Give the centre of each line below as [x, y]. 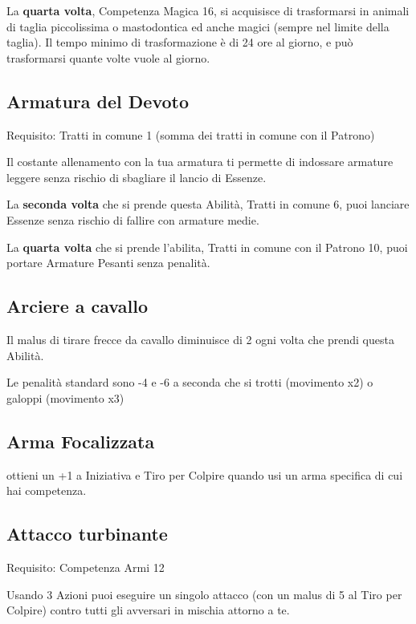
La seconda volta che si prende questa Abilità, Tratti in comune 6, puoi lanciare [208, 204]
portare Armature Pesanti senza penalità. [108, 263]
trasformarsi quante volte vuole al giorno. [108, 57]
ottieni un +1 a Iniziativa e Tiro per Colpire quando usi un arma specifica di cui [205, 474]
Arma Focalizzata [81, 441]
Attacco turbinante [87, 534]
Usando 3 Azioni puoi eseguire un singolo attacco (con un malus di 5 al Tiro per [204, 594]
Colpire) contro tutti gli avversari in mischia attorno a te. [148, 610]
